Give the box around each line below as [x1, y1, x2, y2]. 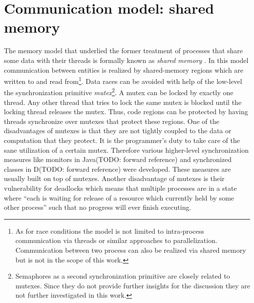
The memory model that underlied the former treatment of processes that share [4, 45, 243, 56]
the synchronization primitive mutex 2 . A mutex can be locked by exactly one [4, 86, 233, 97]
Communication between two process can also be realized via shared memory [15, 244, 246, 255]
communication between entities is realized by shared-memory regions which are [4, 64, 244, 75]
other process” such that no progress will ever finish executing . [4, 202, 191, 212]
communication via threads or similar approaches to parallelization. [15, 235, 217, 245]
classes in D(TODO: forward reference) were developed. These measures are [4, 163, 231, 174]
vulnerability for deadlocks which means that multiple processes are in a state [4, 182, 237, 193]
